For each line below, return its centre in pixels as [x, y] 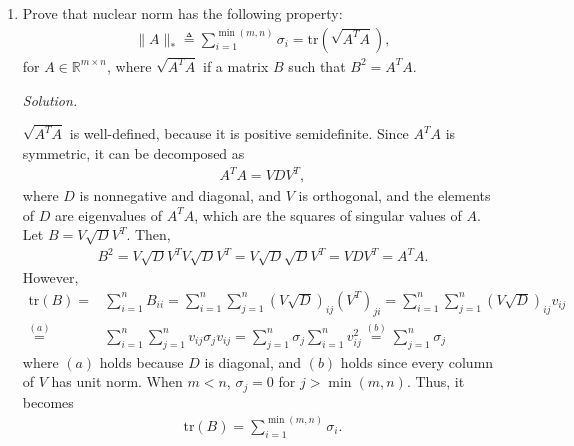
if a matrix [235, 65]
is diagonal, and [253, 361]
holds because [141, 361]
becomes [48, 401]
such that [317, 65]
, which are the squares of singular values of [328, 214]
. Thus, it [435, 381]
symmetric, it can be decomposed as [133, 152]
